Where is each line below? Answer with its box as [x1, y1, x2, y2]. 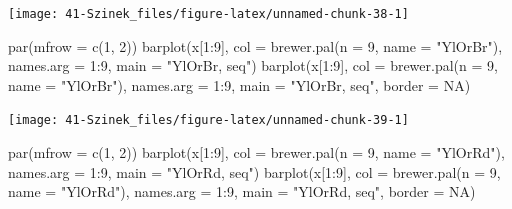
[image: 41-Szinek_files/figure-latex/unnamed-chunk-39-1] [8, 113, 409, 128]
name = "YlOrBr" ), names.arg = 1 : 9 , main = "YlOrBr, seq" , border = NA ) [8, 74, 471, 95]
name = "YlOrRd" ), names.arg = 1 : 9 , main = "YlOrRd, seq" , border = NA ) [8, 181, 476, 202]
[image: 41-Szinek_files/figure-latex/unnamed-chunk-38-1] [8, 7, 409, 21]
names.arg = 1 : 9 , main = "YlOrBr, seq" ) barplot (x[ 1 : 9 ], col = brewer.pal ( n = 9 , [8, 55, 498, 76]
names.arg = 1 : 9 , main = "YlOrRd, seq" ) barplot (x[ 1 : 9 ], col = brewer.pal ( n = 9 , [8, 161, 501, 182]
